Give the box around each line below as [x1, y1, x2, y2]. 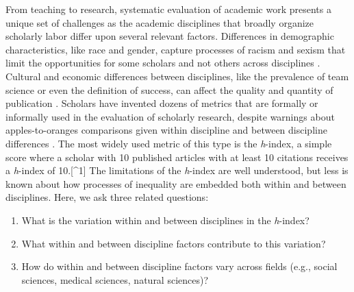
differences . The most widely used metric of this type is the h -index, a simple [5, 136, 332, 150]
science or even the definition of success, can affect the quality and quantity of [5, 82, 333, 97]
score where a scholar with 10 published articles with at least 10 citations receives [5, 149, 349, 164]
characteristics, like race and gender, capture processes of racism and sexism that [5, 42, 346, 56]
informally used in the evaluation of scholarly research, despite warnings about [5, 109, 335, 123]
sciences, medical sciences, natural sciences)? [21, 272, 209, 287]
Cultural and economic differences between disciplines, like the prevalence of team [5, 69, 349, 83]
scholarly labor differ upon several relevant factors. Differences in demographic [5, 29, 334, 43]
